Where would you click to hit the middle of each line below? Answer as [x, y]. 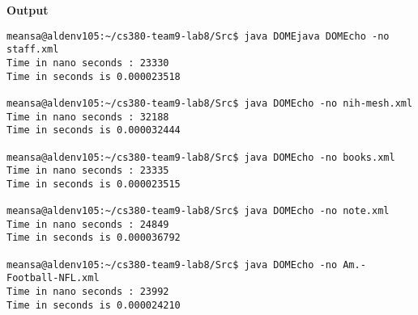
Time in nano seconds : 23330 [88, 63]
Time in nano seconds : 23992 [88, 292]
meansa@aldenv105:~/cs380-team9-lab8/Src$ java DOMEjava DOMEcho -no [198, 36]
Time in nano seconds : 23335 [88, 171]
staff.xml [33, 50]
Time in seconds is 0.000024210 [94, 305]
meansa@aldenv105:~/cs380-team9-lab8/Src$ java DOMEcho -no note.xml [198, 211]
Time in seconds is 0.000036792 [94, 238]
